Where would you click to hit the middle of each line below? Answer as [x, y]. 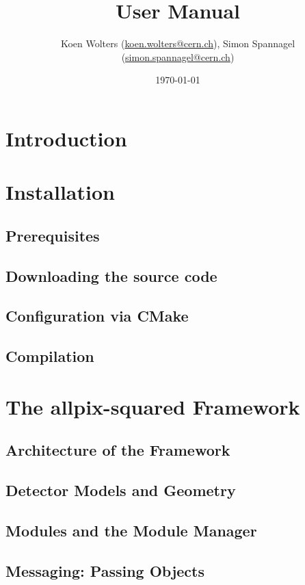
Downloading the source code [111, 275]
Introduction [66, 138]
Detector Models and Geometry [121, 490]
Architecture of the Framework [118, 450]
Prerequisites [53, 235]
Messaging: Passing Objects [105, 570]
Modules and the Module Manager [131, 530]
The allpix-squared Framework [153, 406]
